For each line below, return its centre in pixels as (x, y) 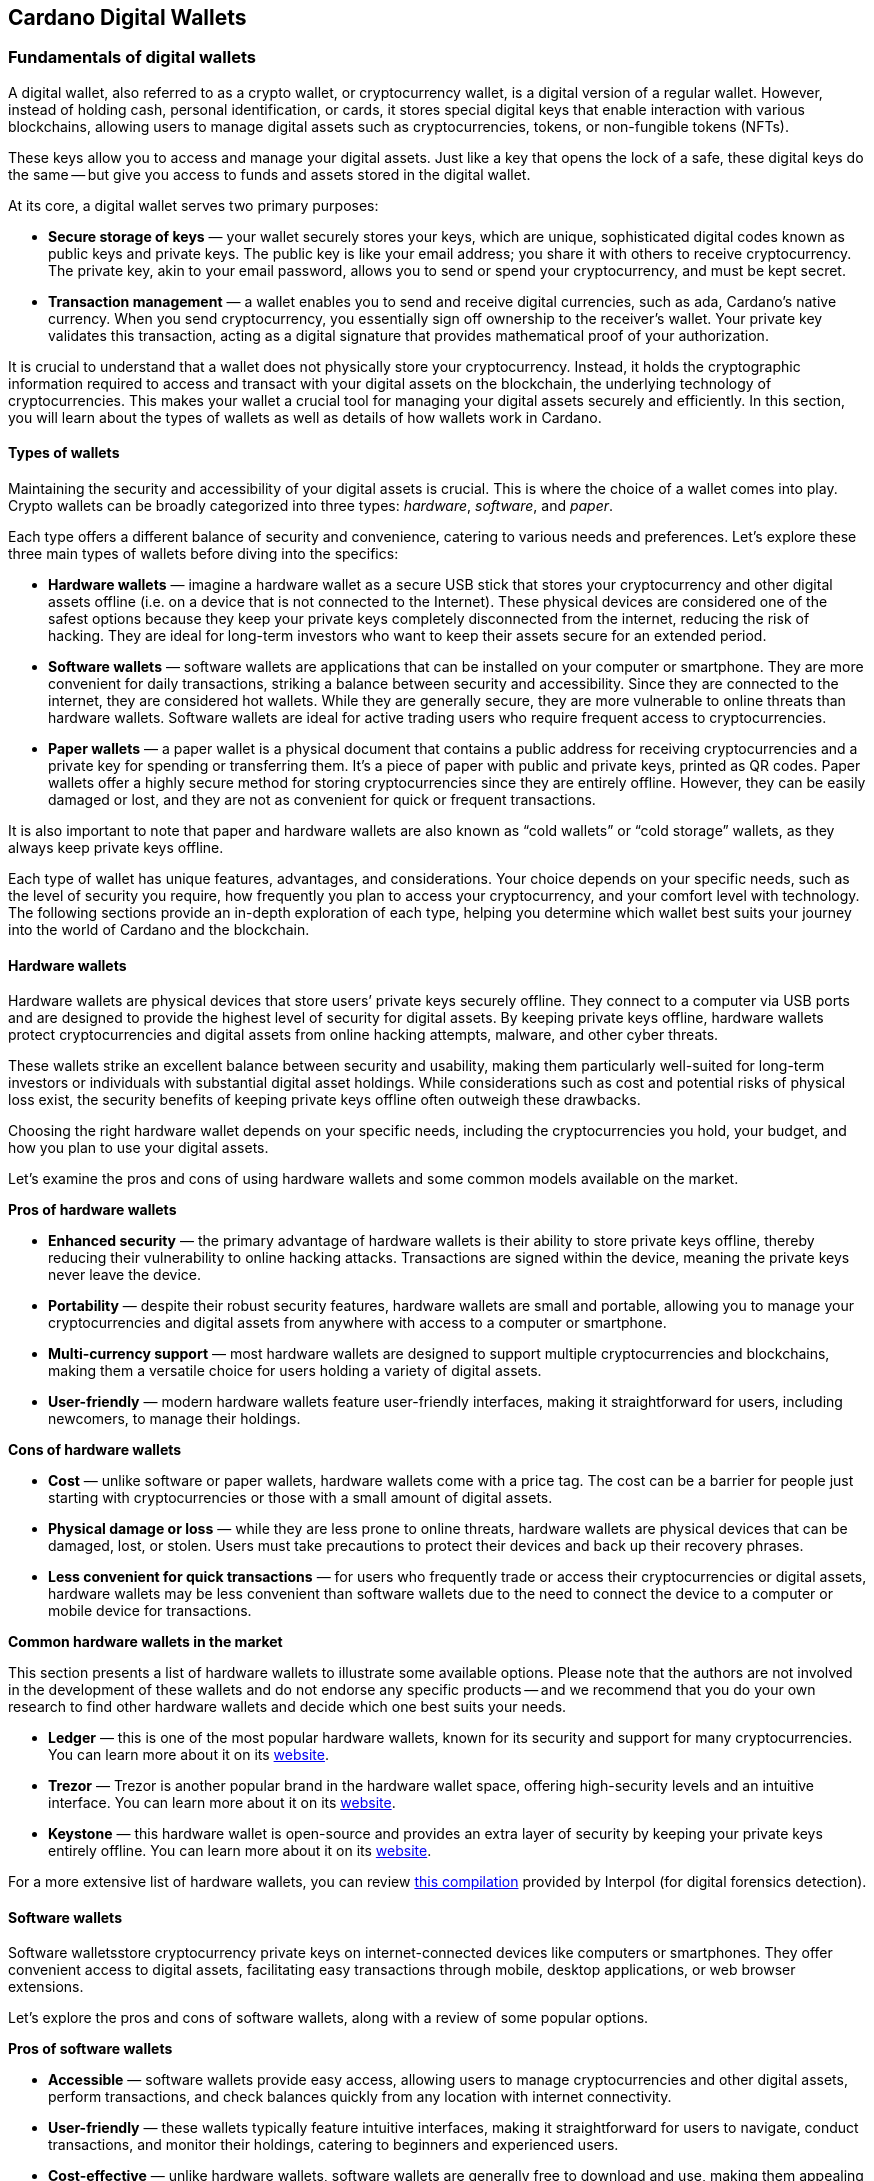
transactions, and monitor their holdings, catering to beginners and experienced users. (333, 2145)
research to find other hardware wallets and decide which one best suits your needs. (287, 1707)
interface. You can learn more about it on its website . (222, 1803)
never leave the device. (125, 1275)
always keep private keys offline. (116, 848)
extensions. (46, 1987)
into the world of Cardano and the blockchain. (159, 930)
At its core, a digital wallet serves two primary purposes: (193, 205)
